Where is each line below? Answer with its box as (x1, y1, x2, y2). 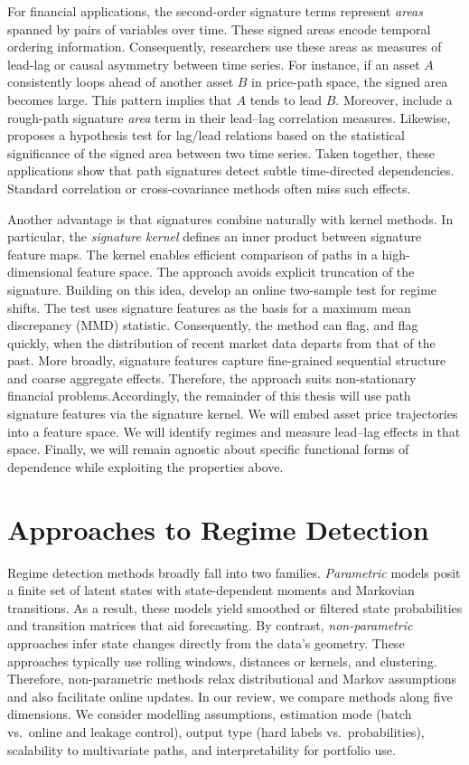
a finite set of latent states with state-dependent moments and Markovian (7, 581, 415, 600)
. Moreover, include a (335, 90, 453, 109)
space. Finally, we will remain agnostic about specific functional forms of (7, 439, 409, 458)
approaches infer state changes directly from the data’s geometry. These (7, 633, 405, 652)
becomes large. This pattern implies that (7, 90, 232, 109)
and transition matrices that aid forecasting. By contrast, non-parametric (7, 616, 413, 635)
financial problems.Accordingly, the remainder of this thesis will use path (7, 386, 411, 405)
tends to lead (249, 90, 323, 109)
